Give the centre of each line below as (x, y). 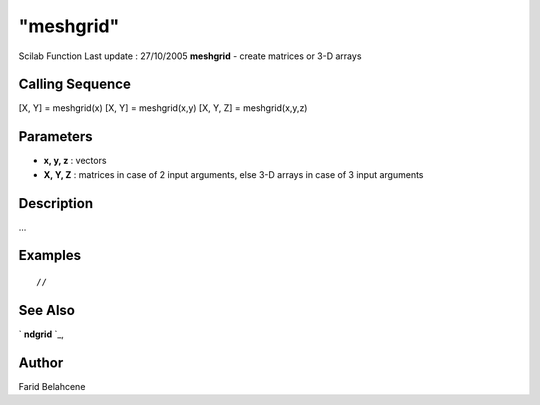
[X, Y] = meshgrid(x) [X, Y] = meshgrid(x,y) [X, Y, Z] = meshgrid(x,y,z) (163, 108)
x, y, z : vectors (75, 161)
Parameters (55, 136)
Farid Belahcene (52, 386)
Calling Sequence (75, 84)
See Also (46, 310)
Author (41, 362)
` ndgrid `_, (41, 334)
